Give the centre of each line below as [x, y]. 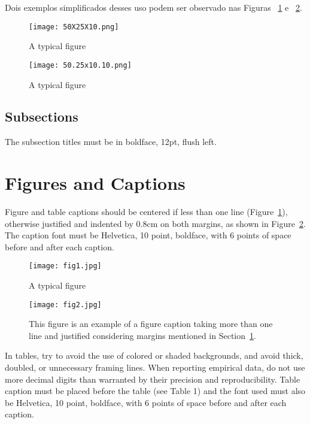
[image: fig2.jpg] [65, 305]
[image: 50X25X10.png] [74, 27]
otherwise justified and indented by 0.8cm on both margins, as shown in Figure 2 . [155, 223]
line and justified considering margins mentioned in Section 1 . [142, 335]
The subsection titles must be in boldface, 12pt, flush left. [111, 142]
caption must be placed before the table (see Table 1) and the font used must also [155, 391]
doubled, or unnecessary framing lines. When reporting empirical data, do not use [155, 367]
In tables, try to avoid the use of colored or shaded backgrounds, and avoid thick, [154, 355]
